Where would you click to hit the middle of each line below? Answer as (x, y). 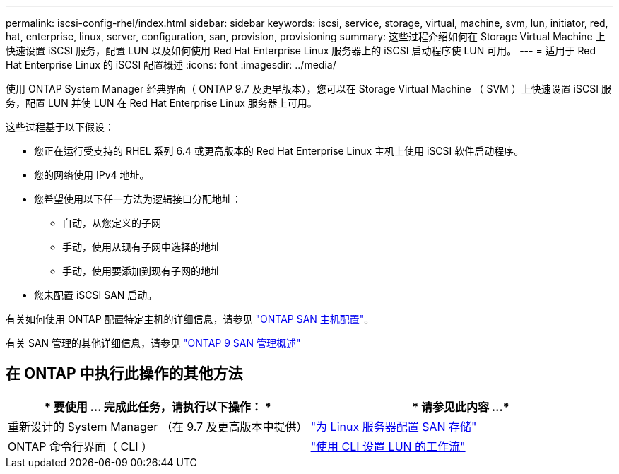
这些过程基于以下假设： (60, 127)
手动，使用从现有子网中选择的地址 (141, 247)
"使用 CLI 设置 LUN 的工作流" (388, 446)
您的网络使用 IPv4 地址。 (92, 175)
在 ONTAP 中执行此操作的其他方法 (124, 374)
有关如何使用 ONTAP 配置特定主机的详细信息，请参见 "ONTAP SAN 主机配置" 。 (190, 319)
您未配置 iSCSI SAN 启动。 (96, 295)
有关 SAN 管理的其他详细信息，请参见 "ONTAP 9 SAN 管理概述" (153, 343)
